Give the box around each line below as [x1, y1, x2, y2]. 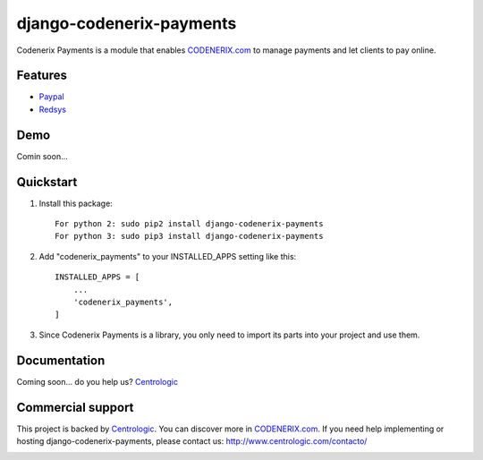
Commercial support [16, 399, 134, 415]
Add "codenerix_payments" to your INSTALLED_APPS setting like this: [38, 251, 297, 261]
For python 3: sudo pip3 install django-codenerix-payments [55, 231, 324, 242]
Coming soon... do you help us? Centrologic [16, 376, 179, 387]
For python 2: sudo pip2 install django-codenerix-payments [55, 219, 324, 229]
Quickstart [16, 175, 78, 190]
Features [16, 68, 67, 83]
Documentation [16, 353, 106, 368]
